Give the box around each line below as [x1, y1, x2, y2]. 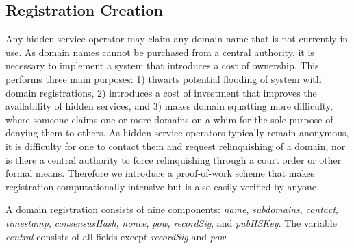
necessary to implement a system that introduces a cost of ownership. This [5, 58, 319, 73]
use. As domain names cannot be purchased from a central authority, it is [5, 45, 314, 59]
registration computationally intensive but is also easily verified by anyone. [5, 179, 319, 193]
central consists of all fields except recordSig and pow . [5, 229, 229, 243]
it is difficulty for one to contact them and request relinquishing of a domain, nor [5, 138, 346, 153]
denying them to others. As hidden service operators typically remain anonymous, [5, 125, 349, 140]
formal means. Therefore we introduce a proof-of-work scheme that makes [5, 166, 315, 180]
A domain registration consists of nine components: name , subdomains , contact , [5, 202, 338, 216]
